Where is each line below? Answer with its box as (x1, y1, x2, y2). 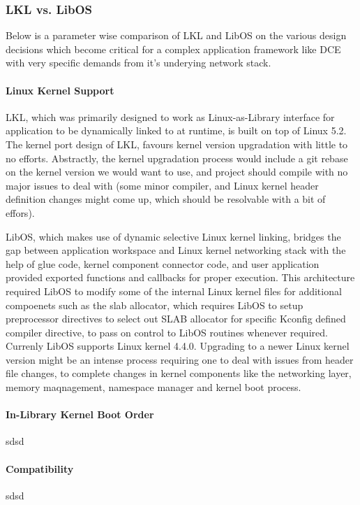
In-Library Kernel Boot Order (6, 407, 154, 422)
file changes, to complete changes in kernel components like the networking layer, (6, 366, 352, 380)
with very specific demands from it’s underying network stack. (6, 55, 271, 70)
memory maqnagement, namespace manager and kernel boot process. (6, 380, 301, 394)
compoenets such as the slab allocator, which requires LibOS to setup (6, 297, 303, 312)
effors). (6, 205, 35, 220)
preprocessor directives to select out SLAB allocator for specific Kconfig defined (6, 311, 346, 326)
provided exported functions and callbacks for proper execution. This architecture (6, 270, 355, 285)
